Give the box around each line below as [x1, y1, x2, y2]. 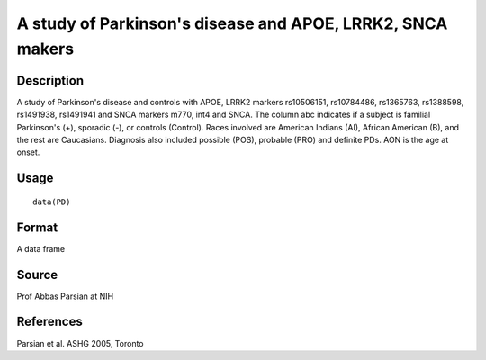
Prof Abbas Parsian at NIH [16, 291, 114, 301]
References [16, 314, 83, 329]
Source [16, 266, 58, 283]
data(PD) [32, 196, 71, 207]
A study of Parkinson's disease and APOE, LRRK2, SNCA [16, 13, 448, 33]
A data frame [16, 243, 66, 254]
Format [16, 220, 58, 235]
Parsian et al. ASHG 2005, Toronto [16, 337, 144, 348]
